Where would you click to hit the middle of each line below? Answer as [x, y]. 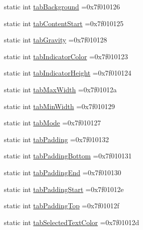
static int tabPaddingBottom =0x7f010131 [68, 156]
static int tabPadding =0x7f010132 [57, 139]
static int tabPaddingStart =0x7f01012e [64, 189]
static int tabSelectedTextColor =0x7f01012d [72, 222]
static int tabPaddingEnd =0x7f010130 [63, 172]
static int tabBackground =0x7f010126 [62, 6]
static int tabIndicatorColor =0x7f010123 [66, 56]
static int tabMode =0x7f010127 [53, 123]
